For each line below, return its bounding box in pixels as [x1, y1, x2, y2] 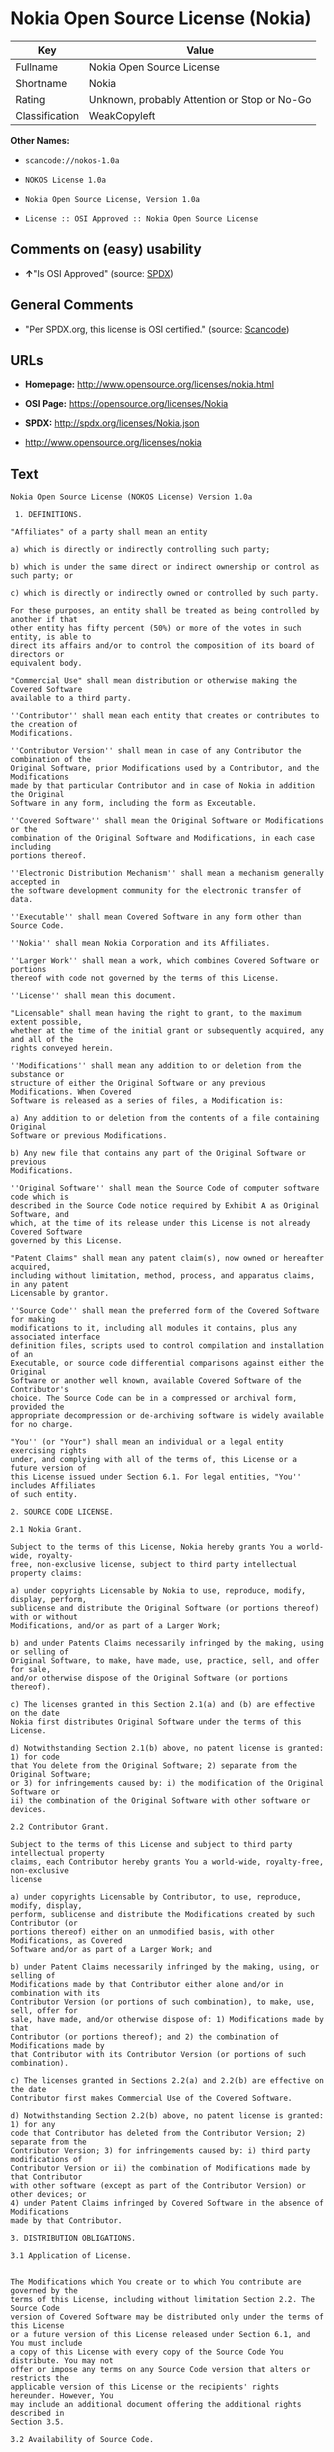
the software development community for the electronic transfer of [10, 886, 302, 896]
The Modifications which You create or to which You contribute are [10, 2277, 302, 2287]
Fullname [15, 60, 58, 74]
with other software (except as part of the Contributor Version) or [10, 2181, 307, 2191]
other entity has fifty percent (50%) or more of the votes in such [10, 623, 302, 634]
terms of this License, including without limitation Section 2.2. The [10, 2295, 315, 2305]
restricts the [10, 2373, 70, 2384]
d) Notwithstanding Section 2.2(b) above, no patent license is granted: [10, 2111, 325, 2121]
